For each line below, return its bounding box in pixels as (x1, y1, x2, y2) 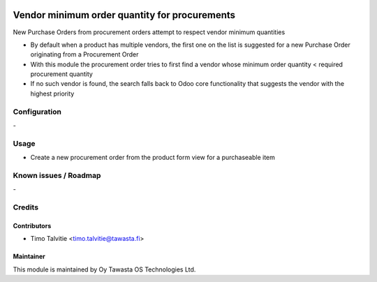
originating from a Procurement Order (30, 50, 139, 59)
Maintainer (13, 252, 45, 261)
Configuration (13, 107, 62, 117)
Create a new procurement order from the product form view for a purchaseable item (30, 154, 276, 162)
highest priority (30, 89, 75, 98)
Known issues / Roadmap (13, 170, 101, 180)
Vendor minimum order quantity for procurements (13, 9, 236, 21)
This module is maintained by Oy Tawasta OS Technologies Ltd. (13, 265, 196, 274)
